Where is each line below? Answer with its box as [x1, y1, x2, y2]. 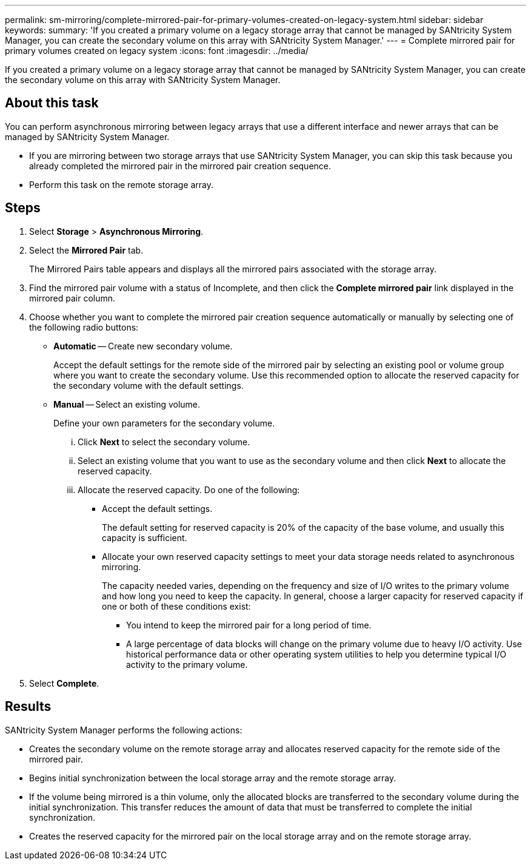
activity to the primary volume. [126, 659, 248, 670]
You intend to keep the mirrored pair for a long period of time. [126, 619, 372, 630]
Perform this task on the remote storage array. [29, 179, 214, 190]
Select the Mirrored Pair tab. [29, 244, 144, 255]
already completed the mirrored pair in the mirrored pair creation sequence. [29, 160, 332, 171]
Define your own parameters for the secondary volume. [53, 417, 275, 428]
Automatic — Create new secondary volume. [53, 340, 233, 351]
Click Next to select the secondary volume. [78, 436, 250, 447]
